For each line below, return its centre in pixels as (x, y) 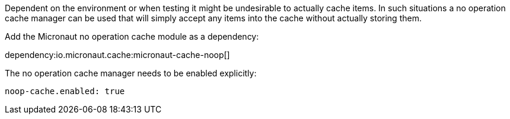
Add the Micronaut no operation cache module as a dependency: (132, 36)
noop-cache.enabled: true (65, 91)
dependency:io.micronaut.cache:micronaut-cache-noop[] (117, 55)
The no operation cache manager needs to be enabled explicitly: (131, 73)
